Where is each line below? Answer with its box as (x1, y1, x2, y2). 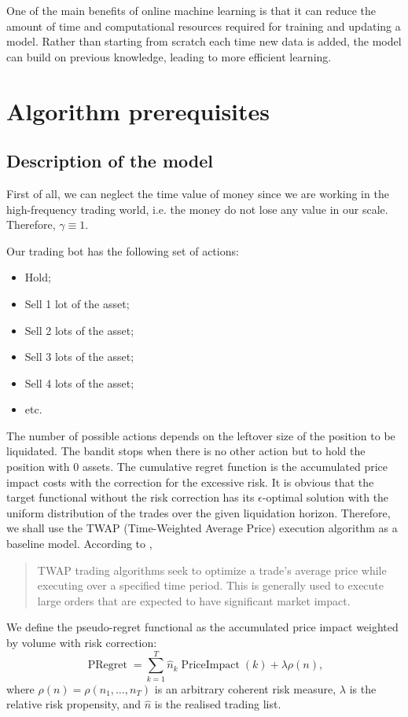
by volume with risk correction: (6, 634, 157, 651)
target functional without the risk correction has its (6, 489, 255, 506)
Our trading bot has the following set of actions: (6, 242, 239, 259)
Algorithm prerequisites (6, 94, 270, 127)
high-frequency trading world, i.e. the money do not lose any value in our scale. (6, 200, 388, 217)
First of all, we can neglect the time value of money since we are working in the (6, 185, 389, 201)
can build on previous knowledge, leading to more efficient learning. (6, 48, 332, 64)
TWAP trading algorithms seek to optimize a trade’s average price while (37, 561, 387, 578)
